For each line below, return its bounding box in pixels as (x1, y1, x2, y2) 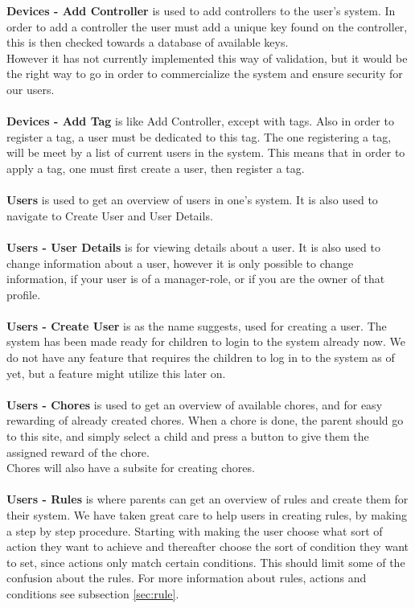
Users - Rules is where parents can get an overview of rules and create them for (6, 491, 409, 507)
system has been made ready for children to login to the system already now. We (6, 333, 405, 350)
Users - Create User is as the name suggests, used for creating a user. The (6, 317, 387, 334)
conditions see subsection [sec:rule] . (6, 585, 179, 602)
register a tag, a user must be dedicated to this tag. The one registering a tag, (6, 128, 392, 145)
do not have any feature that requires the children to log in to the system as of (6, 349, 395, 366)
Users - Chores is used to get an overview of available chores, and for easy (6, 396, 383, 413)
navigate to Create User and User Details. (6, 207, 213, 224)
